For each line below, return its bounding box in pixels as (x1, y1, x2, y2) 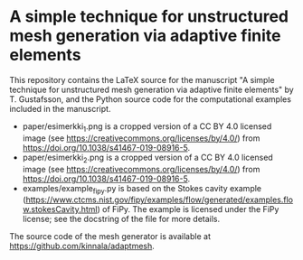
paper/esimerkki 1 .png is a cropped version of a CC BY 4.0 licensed (22, 120, 272, 134)
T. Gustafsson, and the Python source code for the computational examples (9, 93, 292, 105)
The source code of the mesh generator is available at (9, 231, 211, 242)
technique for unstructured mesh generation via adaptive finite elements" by (9, 84, 294, 95)
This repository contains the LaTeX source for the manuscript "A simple (9, 74, 275, 85)
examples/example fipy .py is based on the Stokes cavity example (22, 182, 262, 196)
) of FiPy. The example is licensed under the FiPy (97, 204, 279, 215)
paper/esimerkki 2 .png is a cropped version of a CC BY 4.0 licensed (22, 152, 273, 164)
